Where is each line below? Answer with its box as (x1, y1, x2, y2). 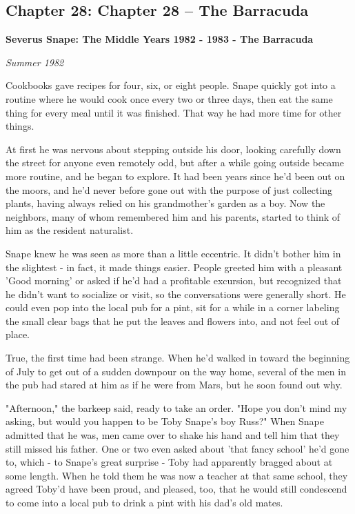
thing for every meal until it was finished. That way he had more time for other (6, 105, 342, 119)
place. (6, 327, 30, 342)
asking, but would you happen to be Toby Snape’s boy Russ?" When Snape (6, 414, 324, 428)
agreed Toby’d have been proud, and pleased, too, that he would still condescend (6, 482, 347, 496)
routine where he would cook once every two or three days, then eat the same (6, 91, 333, 106)
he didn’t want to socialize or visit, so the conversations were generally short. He (6, 286, 346, 301)
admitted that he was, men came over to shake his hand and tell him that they (6, 428, 340, 442)
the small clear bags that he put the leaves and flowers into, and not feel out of (6, 313, 340, 328)
